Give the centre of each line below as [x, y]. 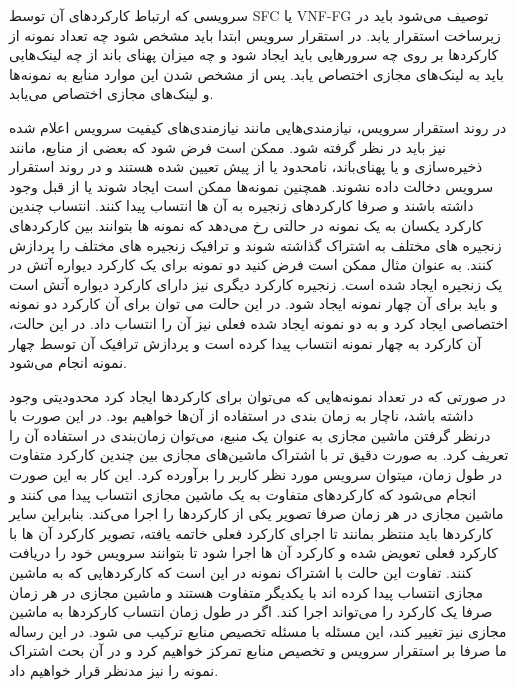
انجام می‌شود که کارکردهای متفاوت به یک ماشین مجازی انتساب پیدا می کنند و [243, 493]
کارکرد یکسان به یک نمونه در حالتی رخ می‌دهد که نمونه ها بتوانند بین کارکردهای [246, 224]
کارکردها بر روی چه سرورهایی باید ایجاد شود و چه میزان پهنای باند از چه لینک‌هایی [254, 54]
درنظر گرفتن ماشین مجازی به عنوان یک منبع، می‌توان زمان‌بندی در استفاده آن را [250, 434]
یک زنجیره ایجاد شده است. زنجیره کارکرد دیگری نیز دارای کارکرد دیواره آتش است [256, 283]
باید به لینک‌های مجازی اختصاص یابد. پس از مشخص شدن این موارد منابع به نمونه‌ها [256, 73]
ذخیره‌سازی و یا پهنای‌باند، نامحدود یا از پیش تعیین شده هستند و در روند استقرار [246, 166]
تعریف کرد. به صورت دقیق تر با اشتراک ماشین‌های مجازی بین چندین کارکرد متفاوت [259, 454]
